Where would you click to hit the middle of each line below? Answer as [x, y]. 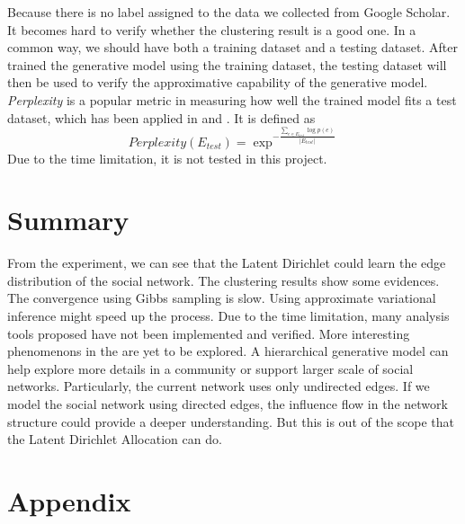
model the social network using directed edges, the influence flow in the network [228, 403]
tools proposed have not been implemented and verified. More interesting [209, 333]
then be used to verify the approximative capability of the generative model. [218, 82]
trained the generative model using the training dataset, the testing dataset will [227, 64]
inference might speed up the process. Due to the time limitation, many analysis [228, 315]
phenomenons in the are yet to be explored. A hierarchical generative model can [228, 351]
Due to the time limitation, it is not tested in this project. [167, 158]
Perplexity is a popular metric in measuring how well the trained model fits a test [232, 99]
